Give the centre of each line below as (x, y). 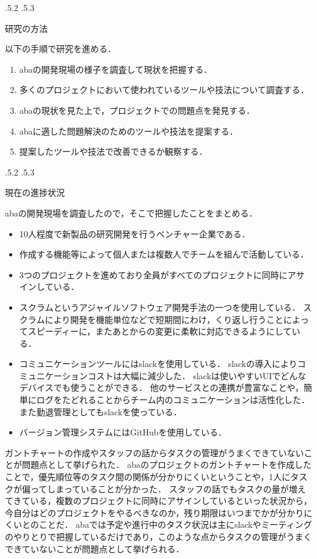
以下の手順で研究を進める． (60, 49)
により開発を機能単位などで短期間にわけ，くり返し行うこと (164, 319)
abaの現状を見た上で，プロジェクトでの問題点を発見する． (137, 110)
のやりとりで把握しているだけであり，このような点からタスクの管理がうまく (158, 536)
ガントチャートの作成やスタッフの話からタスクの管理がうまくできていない (155, 452)
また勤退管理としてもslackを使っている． (100, 411)
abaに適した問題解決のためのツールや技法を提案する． (129, 131)
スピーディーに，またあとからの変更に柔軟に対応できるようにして (160, 331)
